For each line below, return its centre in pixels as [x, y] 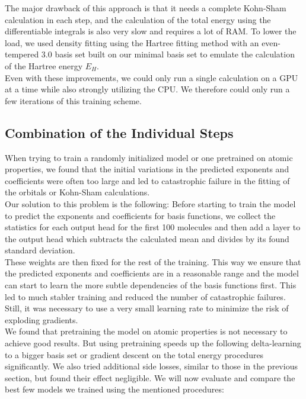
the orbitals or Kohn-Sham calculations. [77, 192]
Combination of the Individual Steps [119, 132]
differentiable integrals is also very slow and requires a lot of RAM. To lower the [151, 31]
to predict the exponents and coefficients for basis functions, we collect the [140, 215]
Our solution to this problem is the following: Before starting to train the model [150, 203]
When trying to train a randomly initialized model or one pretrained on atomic [149, 157]
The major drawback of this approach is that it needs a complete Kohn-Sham [146, 8]
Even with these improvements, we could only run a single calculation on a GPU [152, 77]
